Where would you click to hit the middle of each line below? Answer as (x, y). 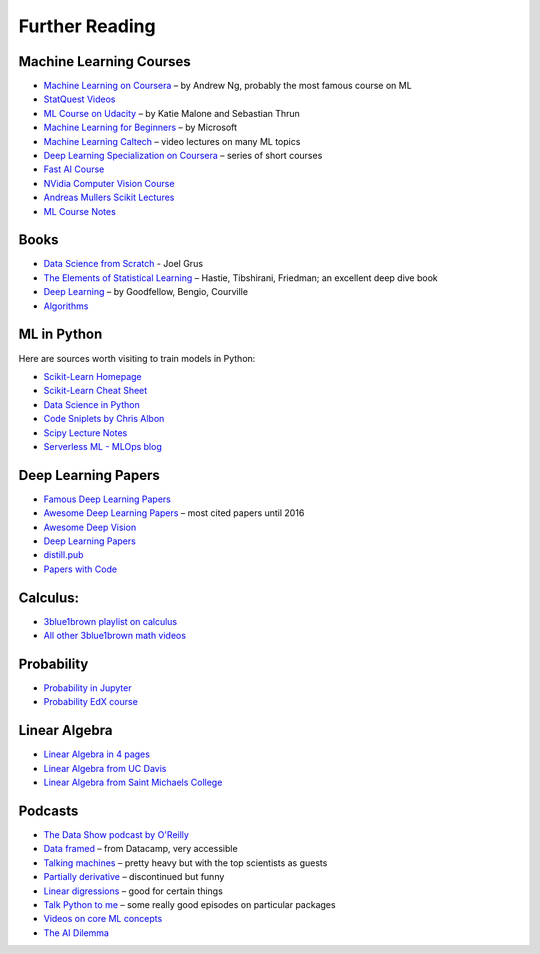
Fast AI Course (74, 169)
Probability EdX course (91, 702)
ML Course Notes (80, 211)
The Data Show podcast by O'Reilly (116, 834)
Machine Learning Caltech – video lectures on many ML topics (172, 141)
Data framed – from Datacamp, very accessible (141, 849)
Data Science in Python (91, 404)
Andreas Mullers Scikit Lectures (109, 197)
